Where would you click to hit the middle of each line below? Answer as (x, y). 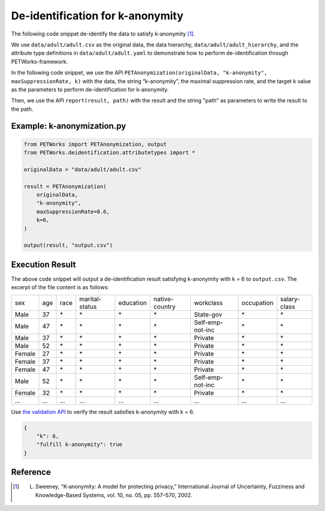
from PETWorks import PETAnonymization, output (95, 144)
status (88, 306)
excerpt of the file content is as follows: (60, 287)
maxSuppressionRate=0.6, (73, 212)
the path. (22, 109)
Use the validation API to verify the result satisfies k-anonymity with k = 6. (103, 412)
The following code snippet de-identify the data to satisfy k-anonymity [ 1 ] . (103, 34)
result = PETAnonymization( (65, 186)
